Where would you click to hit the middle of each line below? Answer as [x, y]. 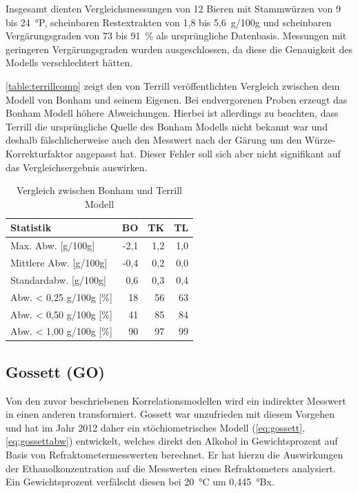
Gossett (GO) [55, 371]
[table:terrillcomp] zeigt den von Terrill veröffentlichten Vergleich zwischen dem [173, 85]
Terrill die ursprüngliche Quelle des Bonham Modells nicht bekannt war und [167, 126]
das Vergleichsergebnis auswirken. [77, 167]
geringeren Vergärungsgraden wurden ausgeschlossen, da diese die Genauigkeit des [179, 49]
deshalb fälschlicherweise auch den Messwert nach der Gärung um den [154, 140]
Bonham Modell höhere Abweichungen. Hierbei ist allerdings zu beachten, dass [172, 113]
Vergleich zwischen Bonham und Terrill [99, 190]
